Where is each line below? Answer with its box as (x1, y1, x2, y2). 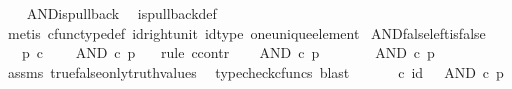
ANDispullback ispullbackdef (26, 3, 217, 23)
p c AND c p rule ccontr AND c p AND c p (21, 42, 435, 63)
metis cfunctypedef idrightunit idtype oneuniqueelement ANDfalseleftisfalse (7, 22, 486, 43)
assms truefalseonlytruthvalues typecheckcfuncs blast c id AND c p (7, 61, 504, 82)
